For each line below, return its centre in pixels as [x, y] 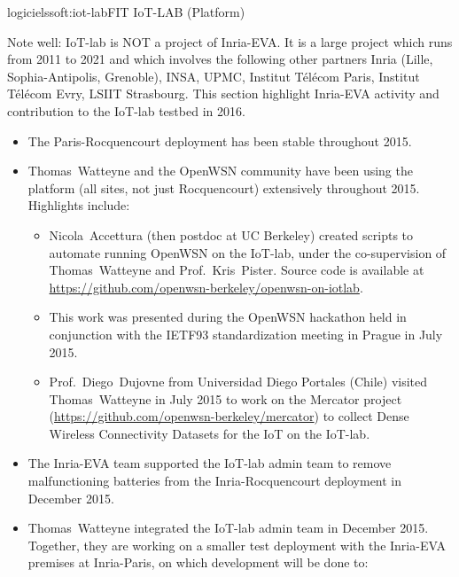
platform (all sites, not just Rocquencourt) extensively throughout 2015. [224, 187]
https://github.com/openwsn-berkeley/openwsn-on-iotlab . [206, 287]
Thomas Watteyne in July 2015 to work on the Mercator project [226, 398]
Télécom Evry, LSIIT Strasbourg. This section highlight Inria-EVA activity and [223, 94]
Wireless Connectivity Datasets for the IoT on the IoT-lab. [210, 433]
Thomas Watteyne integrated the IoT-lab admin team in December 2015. [228, 528]
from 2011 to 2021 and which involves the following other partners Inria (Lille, [220, 59]
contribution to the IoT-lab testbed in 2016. [126, 110]
